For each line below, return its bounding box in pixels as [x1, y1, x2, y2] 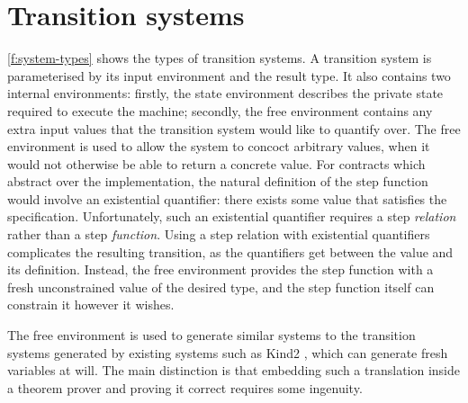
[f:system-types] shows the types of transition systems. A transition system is [7, 49, 432, 67]
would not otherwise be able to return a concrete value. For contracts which [7, 154, 426, 173]
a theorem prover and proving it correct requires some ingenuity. [7, 378, 363, 397]
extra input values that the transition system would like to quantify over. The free [7, 119, 461, 138]
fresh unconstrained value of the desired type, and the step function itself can [7, 277, 435, 296]
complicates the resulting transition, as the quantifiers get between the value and [7, 242, 454, 261]
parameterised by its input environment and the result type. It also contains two [7, 66, 451, 85]
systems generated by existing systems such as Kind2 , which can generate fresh [7, 343, 448, 362]
